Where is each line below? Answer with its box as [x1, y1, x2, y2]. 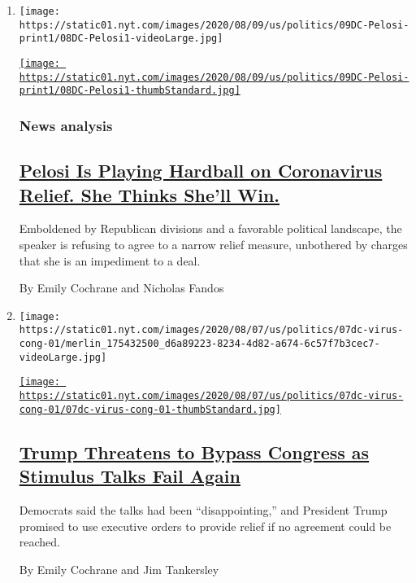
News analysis [19, 115, 113, 135]
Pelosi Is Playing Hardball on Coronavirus [19, 158, 383, 183]
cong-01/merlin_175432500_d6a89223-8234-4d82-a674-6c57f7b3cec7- [19, 338, 380, 350]
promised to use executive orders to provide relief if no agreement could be [19, 517, 392, 534]
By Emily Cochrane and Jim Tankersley [19, 560, 219, 577]
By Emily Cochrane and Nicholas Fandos [19, 279, 224, 296]
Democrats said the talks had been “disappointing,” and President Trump [19, 501, 388, 518]
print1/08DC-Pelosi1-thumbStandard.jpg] [19, 85, 240, 97]
